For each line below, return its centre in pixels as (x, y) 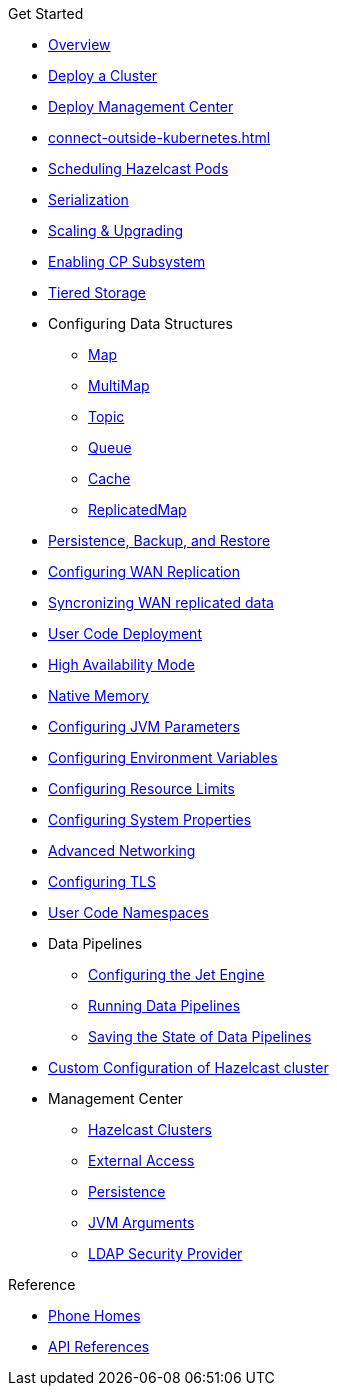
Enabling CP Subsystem (127, 261)
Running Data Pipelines (164, 1005)
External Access (141, 1160)
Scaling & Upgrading (116, 230)
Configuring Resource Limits (141, 788)
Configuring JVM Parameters (144, 726)
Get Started (46, 13)
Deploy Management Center (141, 106)
